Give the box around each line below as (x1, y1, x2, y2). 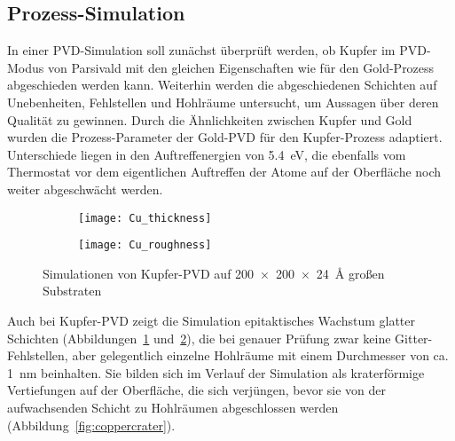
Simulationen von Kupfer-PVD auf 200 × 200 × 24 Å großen (43, 264, 385, 282)
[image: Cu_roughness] (78, 239, 212, 252)
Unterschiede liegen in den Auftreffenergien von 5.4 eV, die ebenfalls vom (7, 145, 406, 163)
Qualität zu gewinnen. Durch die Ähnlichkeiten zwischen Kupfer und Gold (7, 110, 412, 129)
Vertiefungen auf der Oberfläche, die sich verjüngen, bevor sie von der (7, 381, 387, 399)
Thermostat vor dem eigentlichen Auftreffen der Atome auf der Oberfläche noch (7, 162, 442, 181)
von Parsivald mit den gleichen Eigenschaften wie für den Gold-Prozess (47, 58, 435, 76)
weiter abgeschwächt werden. (7, 179, 163, 198)
